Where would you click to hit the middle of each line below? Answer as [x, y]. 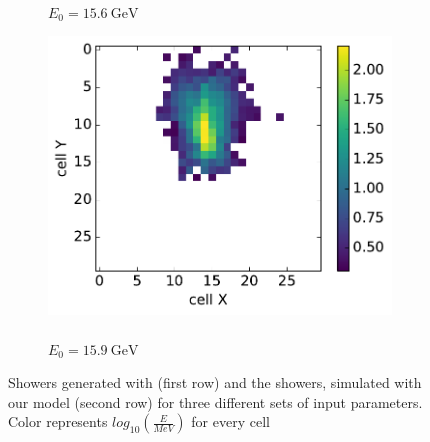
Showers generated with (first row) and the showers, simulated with [215, 382]
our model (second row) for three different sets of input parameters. [215, 401]
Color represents [58, 421]
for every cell [230, 421]
